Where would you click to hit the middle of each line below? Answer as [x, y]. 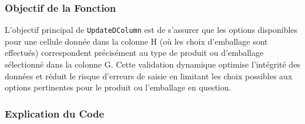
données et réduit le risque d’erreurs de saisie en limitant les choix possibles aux [149, 76]
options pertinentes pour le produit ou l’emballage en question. [118, 87]
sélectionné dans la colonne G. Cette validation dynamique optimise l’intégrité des [152, 64]
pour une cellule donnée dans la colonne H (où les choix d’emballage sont [136, 41]
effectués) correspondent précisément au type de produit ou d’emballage [134, 53]
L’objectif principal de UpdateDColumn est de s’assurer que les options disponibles [151, 30]
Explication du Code [55, 113]
